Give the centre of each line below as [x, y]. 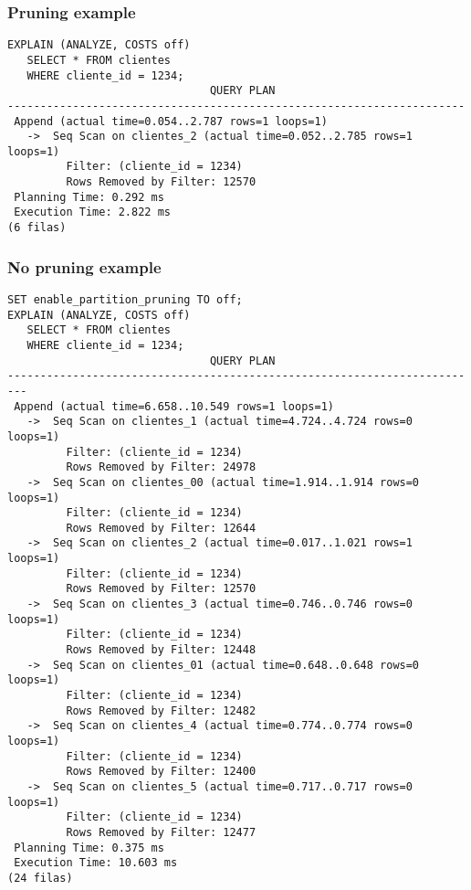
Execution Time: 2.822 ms [92, 212]
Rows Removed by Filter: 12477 [161, 832]
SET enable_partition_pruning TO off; [125, 299]
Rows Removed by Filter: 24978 [161, 467]
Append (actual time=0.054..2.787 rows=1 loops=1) [171, 121]
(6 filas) [37, 228]
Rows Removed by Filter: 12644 [161, 528]
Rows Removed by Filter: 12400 [161, 772]
